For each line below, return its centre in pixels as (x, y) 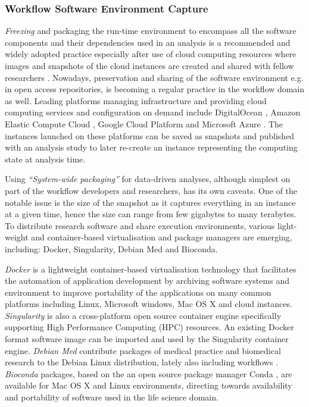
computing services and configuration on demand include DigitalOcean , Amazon (153, 112)
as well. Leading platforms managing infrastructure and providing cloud (136, 100)
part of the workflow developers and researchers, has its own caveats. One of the (151, 190)
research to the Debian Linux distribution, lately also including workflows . (142, 362)
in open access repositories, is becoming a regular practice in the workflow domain (155, 89)
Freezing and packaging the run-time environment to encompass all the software (151, 31)
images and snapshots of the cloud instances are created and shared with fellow (149, 65)
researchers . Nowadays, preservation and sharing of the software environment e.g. (154, 77)
